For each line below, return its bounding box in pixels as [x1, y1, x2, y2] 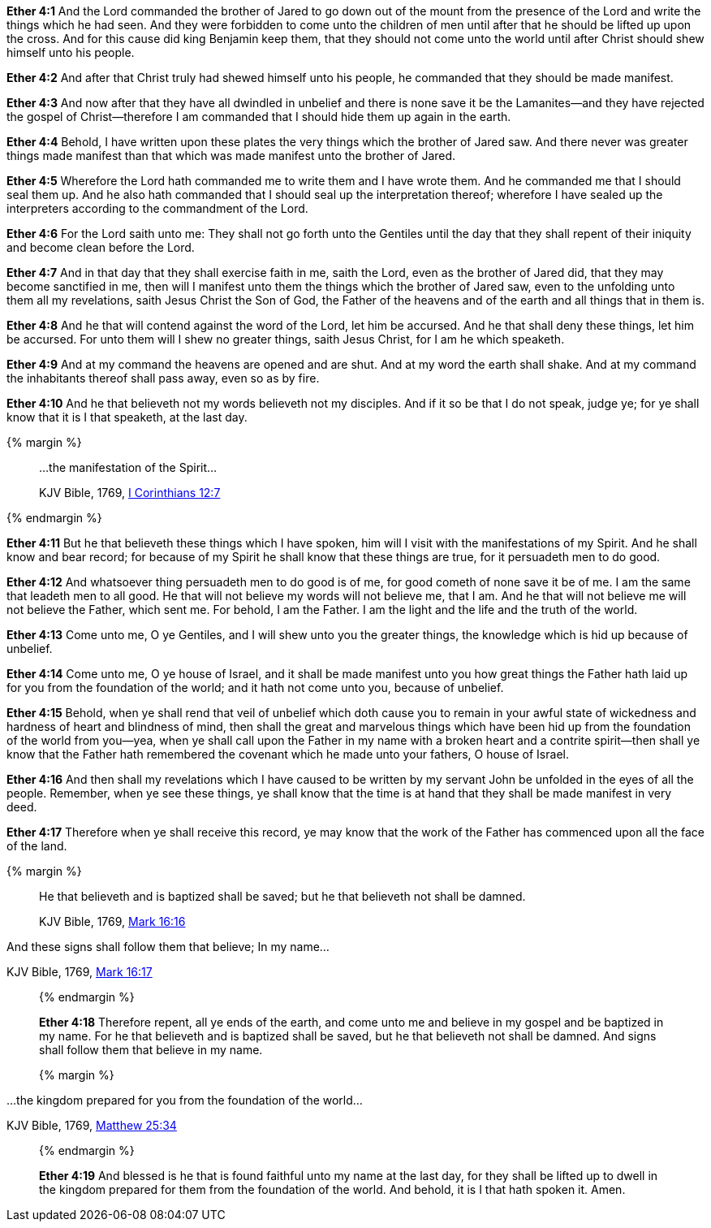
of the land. [6, 839, 67, 853]
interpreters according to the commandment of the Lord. [6, 201, 308, 215]
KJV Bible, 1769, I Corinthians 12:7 [39, 486, 221, 499]
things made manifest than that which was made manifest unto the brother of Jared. [6, 149, 456, 162]
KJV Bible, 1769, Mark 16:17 [6, 965, 153, 979]
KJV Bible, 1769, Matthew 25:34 [6, 1118, 177, 1132]
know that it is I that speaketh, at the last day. [6, 410, 248, 424]
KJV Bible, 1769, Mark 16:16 [39, 915, 186, 928]
